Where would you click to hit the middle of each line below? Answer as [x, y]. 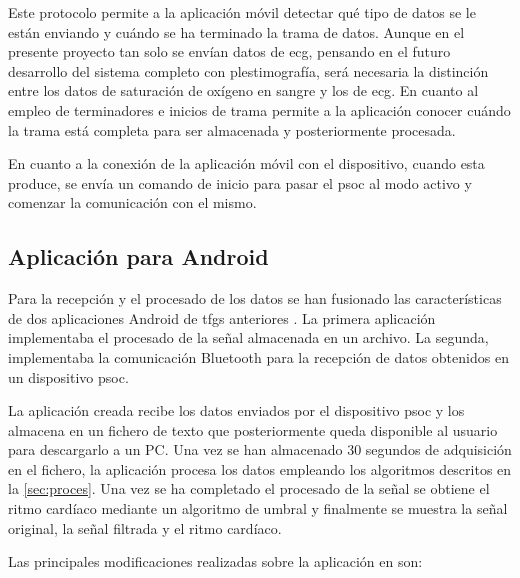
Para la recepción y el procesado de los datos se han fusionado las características [255, 298]
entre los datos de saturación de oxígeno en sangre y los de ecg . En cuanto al [243, 90]
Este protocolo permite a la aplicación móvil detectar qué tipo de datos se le [242, 12]
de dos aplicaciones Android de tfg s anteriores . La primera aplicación [222, 317]
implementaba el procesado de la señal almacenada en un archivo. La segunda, [248, 337]
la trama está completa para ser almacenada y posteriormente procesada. [232, 129]
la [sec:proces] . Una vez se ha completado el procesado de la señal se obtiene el [249, 488]
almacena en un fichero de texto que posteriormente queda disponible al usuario [253, 429]
